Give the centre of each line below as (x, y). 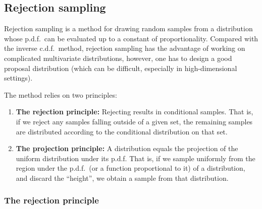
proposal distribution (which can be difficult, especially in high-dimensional (121, 68)
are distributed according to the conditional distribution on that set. (122, 131)
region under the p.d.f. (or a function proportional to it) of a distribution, (130, 168)
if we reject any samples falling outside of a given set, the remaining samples (134, 121)
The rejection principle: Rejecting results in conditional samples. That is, (135, 112)
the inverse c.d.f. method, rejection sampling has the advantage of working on (125, 48)
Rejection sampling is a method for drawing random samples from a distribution (128, 28)
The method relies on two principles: (61, 94)
